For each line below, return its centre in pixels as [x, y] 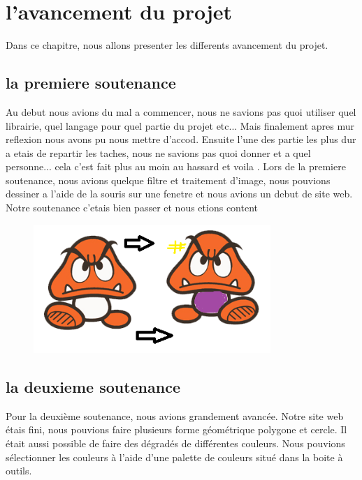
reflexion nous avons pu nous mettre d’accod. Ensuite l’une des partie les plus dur [181, 139]
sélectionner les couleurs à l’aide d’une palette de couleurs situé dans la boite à [174, 457]
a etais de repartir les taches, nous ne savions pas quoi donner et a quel [158, 152]
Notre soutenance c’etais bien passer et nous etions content [132, 208]
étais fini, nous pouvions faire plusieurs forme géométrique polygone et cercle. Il [176, 429]
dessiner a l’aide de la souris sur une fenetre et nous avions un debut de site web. [179, 194]
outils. [19, 471]
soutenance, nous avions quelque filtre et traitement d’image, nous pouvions [168, 180]
